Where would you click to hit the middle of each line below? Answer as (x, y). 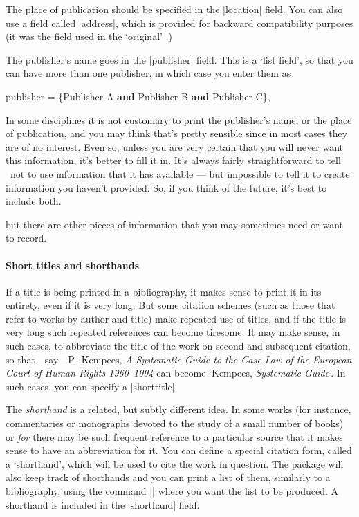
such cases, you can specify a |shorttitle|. (92, 386)
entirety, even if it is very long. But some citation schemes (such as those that (171, 305)
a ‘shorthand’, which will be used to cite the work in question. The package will (175, 463)
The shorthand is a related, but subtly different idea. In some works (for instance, (178, 409)
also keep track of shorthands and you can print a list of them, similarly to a (168, 477)
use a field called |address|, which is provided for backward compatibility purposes (179, 22)
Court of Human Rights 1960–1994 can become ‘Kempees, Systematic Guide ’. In (176, 373)
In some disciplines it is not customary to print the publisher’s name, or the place (179, 119)
